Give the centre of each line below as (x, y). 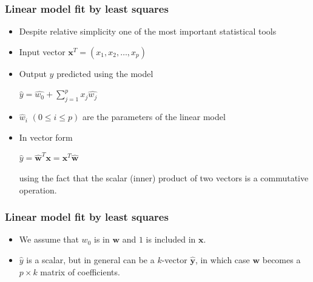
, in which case (222, 259)
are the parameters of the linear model (154, 117)
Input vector (42, 51)
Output (33, 73)
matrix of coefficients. (80, 271)
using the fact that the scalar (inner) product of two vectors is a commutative (164, 177)
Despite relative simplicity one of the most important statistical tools (148, 31)
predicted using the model (105, 73)
